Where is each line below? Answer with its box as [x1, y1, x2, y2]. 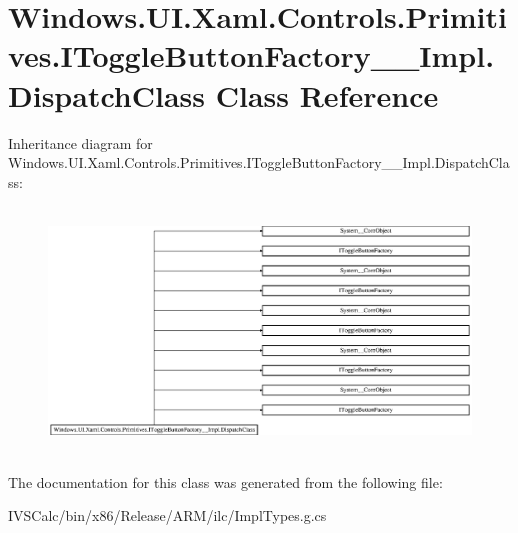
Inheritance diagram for [8, 132, 153, 153]
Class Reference [215, 74, 439, 115]
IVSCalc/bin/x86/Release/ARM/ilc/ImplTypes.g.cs [8, 505, 327, 526]
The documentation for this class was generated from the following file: [8, 471, 443, 492]
